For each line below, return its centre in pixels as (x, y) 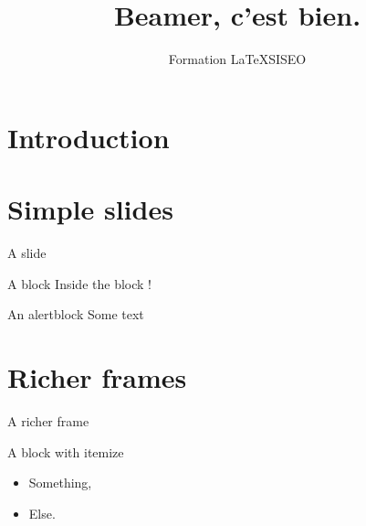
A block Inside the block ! (79, 283)
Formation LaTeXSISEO (237, 59)
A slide (27, 253)
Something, (60, 483)
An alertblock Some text (76, 314)
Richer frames (97, 377)
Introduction (89, 137)
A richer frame (48, 420)
